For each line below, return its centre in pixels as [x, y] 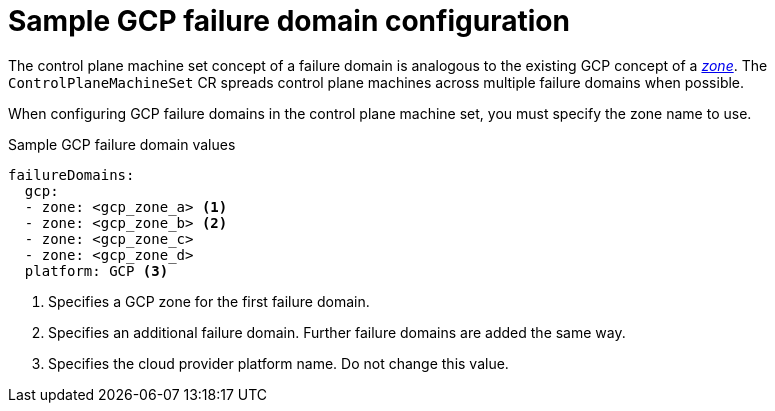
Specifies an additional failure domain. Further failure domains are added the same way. [337, 332]
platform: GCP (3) [96, 270]
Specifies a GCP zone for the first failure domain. [209, 301]
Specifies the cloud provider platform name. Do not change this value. [278, 363]
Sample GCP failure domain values [122, 144]
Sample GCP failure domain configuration [289, 21]
